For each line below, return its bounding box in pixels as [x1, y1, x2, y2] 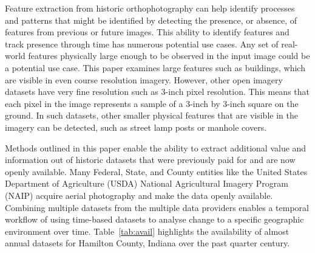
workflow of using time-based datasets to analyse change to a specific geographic [5, 213, 304, 226]
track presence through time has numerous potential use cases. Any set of [5, 37, 279, 50]
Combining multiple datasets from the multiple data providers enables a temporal [5, 201, 309, 213]
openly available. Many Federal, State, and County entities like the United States [5, 165, 308, 178]
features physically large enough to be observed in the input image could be [28, 49, 310, 62]
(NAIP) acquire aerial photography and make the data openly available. [5, 189, 273, 201]
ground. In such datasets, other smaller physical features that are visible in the [5, 109, 298, 122]
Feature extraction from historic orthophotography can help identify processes [5, 2, 295, 14]
